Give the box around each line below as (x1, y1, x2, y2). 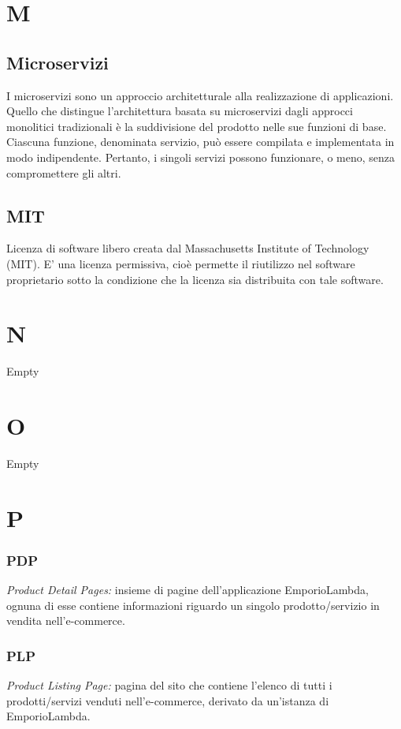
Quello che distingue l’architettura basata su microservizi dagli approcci (6, 103, 353, 119)
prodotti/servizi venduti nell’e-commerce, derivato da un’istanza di (6, 692, 329, 708)
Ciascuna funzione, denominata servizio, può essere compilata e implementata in (6, 133, 395, 150)
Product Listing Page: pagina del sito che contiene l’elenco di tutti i (6, 677, 332, 693)
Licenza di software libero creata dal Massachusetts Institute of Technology (6, 240, 369, 256)
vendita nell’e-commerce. (6, 612, 125, 629)
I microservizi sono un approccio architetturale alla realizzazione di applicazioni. (6, 87, 394, 103)
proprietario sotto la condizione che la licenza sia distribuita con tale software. (6, 271, 384, 287)
